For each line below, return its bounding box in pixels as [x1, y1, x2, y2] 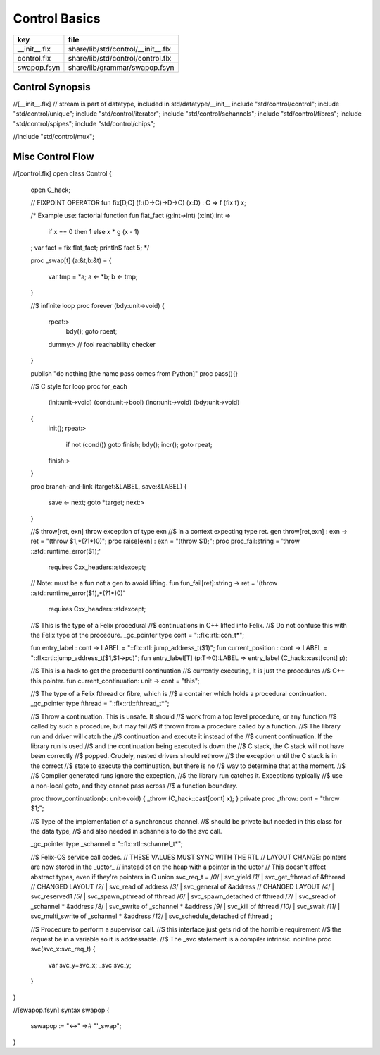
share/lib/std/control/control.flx [68, 53, 172, 63]
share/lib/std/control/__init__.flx [68, 44, 172, 54]
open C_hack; [30, 185, 70, 194]
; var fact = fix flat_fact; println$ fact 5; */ [30, 243, 150, 252]
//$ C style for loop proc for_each [30, 382, 128, 391]
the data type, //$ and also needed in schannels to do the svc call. [30, 827, 222, 836]
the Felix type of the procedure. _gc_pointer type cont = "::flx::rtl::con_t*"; [30, 631, 245, 640]
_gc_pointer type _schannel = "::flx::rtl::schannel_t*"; [30, 840, 183, 848]
